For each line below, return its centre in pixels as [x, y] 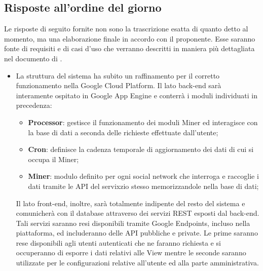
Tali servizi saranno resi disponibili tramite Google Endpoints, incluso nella [133, 223]
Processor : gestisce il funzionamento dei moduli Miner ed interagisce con [143, 122]
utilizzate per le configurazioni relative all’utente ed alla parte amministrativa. [137, 263]
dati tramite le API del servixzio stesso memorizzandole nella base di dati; [143, 186]
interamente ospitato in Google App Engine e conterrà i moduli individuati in [137, 95]
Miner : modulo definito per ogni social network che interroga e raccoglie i [143, 176]
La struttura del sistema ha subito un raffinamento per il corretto [118, 75]
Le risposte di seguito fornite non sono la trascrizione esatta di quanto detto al [126, 29]
